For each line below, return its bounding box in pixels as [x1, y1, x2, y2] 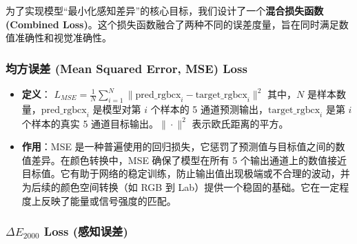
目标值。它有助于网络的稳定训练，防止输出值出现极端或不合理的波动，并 [21, 166, 350, 181]
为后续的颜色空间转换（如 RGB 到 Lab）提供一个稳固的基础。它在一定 [21, 179, 340, 194]
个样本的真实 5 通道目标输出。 [21, 116, 159, 130]
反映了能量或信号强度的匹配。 [41, 193, 176, 207]
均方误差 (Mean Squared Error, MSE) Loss [6, 59, 247, 77]
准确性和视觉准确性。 [14, 30, 112, 45]
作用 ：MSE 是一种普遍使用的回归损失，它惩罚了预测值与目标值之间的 [21, 139, 336, 154]
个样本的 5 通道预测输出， [150, 101, 268, 116]
